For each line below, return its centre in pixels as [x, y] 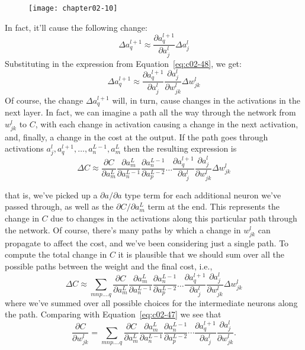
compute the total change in [56, 254]
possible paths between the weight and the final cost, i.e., [109, 266]
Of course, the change [44, 100]
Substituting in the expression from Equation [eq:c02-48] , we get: [123, 63]
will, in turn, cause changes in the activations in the [206, 100]
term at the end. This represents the [213, 206]
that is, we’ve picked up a [51, 195]
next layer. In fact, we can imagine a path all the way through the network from [150, 112]
